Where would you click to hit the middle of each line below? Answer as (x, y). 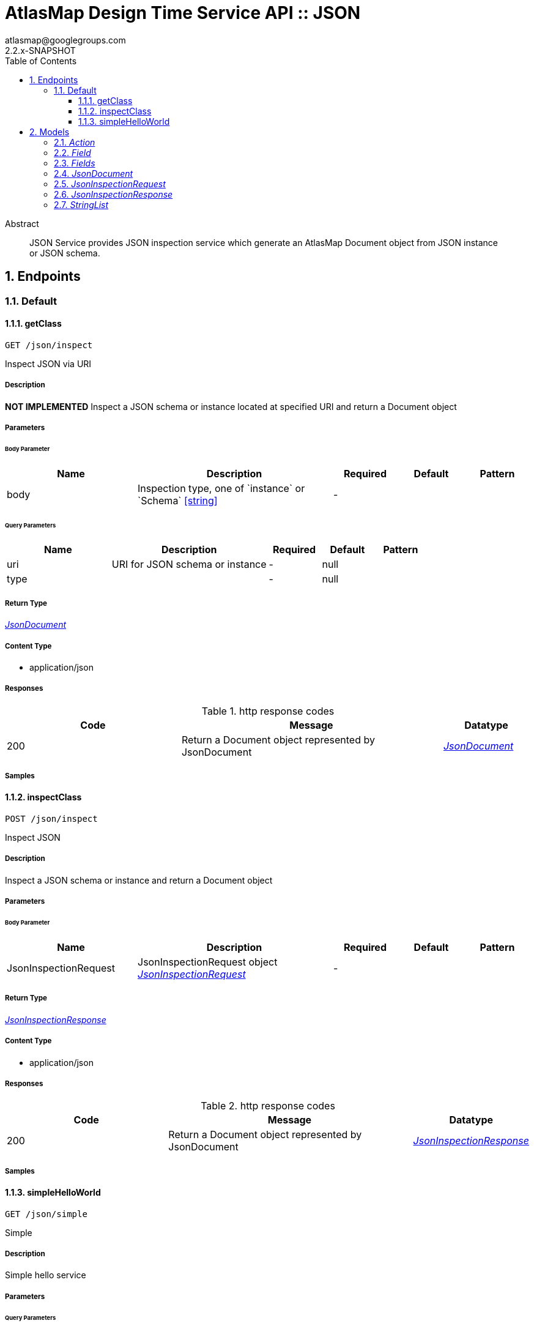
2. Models (50, 132)
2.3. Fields (75, 163)
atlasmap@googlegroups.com (65, 40)
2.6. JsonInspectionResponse (113, 194)
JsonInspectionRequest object (208, 962)
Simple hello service (46, 1275)
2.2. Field (72, 152)
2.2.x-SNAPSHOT (40, 50)
